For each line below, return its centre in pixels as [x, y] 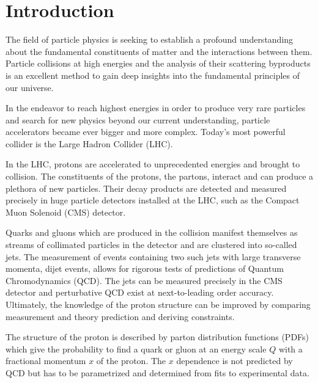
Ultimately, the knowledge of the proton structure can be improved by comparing [158, 304]
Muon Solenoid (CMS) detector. [66, 212]
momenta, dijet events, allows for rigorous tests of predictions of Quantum [145, 268]
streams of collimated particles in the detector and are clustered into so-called [151, 245]
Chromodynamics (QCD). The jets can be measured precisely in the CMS [144, 280]
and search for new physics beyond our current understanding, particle [138, 119]
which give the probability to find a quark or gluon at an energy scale [136, 348]
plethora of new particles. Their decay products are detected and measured [146, 188]
